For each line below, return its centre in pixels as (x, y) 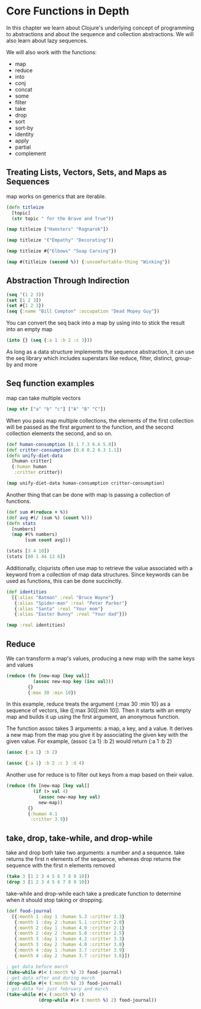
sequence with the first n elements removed (61, 866)
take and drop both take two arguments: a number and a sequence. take (95, 852)
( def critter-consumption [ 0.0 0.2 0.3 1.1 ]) (64, 450)
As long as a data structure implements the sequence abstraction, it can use (100, 352)
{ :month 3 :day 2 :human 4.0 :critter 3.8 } (69, 945)
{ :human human (29, 467)
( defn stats (21, 523)
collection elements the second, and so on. (59, 433)
